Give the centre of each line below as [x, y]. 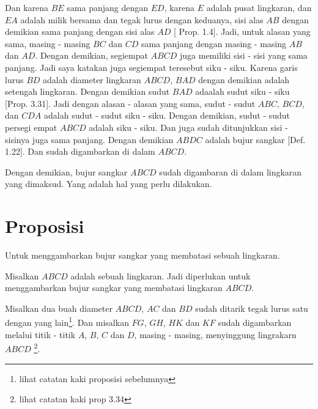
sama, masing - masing [48, 43]
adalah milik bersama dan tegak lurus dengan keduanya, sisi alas [142, 19]
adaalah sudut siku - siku [242, 91]
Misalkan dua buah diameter [59, 308]
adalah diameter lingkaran [92, 79]
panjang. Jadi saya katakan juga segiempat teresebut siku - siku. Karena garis [151, 67]
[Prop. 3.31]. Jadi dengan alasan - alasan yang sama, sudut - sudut [130, 103]
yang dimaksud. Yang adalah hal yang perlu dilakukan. [109, 184]
